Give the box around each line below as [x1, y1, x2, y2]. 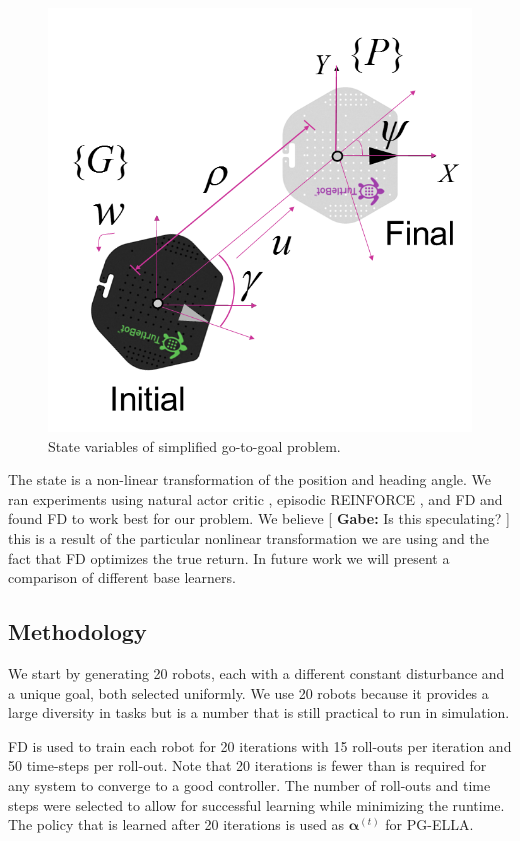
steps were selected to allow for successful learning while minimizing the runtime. [8, 794, 505, 815]
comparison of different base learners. [8, 567, 236, 588]
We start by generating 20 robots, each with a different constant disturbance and [8, 662, 505, 683]
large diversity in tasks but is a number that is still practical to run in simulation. [8, 702, 510, 723]
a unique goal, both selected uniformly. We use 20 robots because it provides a [8, 682, 489, 703]
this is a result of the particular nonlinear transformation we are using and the [8, 527, 489, 548]
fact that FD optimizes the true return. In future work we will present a [8, 547, 450, 568]
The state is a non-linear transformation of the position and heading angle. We [8, 469, 492, 490]
